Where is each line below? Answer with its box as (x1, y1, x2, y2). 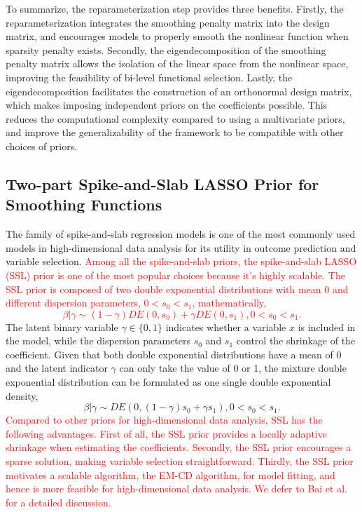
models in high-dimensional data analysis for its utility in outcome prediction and (6, 240, 356, 255)
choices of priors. (6, 138, 78, 153)
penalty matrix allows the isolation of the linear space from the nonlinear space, (6, 56, 349, 71)
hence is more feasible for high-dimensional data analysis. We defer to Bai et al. (6, 481, 347, 496)
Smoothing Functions (6, 194, 162, 215)
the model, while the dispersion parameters (6, 333, 191, 348)
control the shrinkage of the (236, 333, 356, 348)
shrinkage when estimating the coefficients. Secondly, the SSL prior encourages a (6, 440, 351, 454)
